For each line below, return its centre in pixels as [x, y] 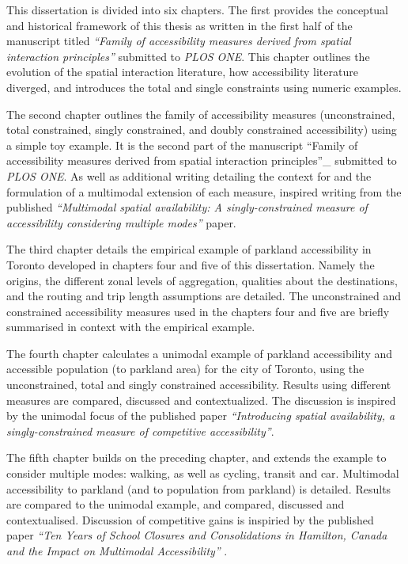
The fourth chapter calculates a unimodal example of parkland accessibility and [200, 353]
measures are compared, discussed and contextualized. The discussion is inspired [201, 400]
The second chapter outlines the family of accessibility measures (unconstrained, [201, 114]
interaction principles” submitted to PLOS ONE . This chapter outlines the [188, 56]
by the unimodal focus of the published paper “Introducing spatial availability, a [201, 415]
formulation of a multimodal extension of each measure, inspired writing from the [204, 191]
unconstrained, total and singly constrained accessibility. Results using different [199, 385]
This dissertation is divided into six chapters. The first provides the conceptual [197, 10]
